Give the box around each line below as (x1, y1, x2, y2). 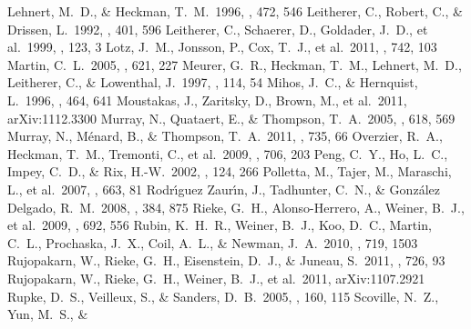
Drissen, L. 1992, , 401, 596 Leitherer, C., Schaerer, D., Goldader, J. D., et (7, 19, 428, 38)
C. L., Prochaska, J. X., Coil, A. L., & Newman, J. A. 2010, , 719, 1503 (7, 233, 418, 252)
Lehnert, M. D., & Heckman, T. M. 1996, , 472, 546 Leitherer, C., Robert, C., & (7, 2, 463, 20)
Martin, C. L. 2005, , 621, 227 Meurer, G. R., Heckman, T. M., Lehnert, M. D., (7, 55, 462, 74)
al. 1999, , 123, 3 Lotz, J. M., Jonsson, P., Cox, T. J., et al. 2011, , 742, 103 (7, 37, 437, 56)
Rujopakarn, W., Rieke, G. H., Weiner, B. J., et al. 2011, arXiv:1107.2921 (7, 268, 425, 287)
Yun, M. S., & (7, 304, 88, 324)
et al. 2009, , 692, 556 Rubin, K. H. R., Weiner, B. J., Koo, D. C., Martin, (7, 215, 432, 234)
